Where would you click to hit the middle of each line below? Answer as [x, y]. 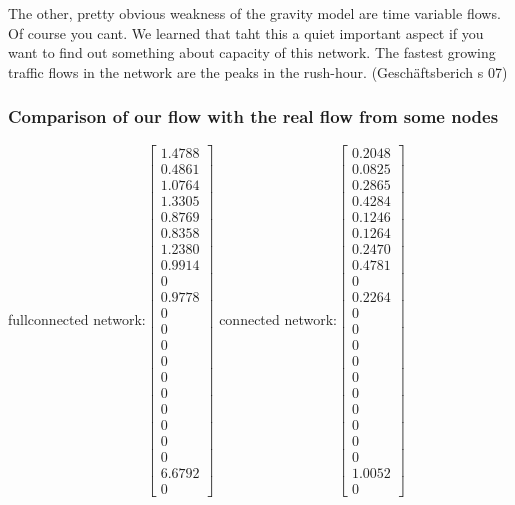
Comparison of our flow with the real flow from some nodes [253, 116]
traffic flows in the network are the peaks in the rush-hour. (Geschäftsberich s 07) [258, 71]
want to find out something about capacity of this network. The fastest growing [252, 52]
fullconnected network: [77, 318]
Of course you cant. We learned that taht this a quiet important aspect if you [246, 32]
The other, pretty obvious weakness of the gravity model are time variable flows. [254, 13]
